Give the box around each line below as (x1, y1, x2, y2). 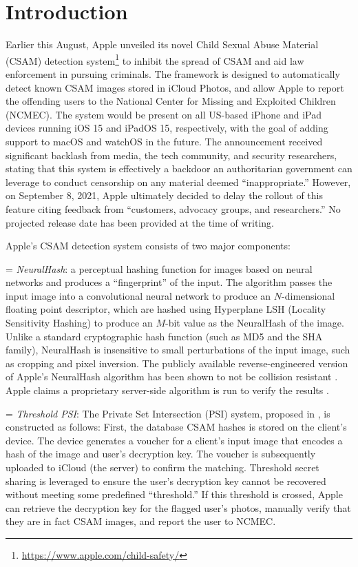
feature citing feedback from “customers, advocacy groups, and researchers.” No (6, 201, 341, 216)
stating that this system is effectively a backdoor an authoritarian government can (6, 161, 352, 176)
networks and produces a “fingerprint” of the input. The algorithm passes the (6, 275, 333, 289)
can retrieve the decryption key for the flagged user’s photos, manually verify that (6, 500, 351, 515)
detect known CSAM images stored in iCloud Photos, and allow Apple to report (6, 80, 344, 94)
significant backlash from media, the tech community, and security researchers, (6, 147, 337, 162)
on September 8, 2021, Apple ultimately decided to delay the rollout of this (6, 188, 324, 203)
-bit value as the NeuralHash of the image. (165, 316, 344, 330)
